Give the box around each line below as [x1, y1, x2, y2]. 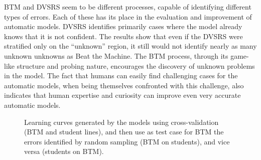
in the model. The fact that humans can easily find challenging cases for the [4, 70, 238, 81]
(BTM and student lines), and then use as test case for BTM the [24, 126, 224, 137]
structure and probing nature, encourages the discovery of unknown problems [17, 60, 255, 71]
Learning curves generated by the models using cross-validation [24, 116, 219, 127]
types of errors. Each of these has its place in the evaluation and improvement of [4, 11, 252, 22]
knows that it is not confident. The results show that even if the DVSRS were [4, 31, 243, 41]
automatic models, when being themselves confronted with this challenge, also [4, 80, 244, 90]
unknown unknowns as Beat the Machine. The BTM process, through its [4, 50, 228, 61]
